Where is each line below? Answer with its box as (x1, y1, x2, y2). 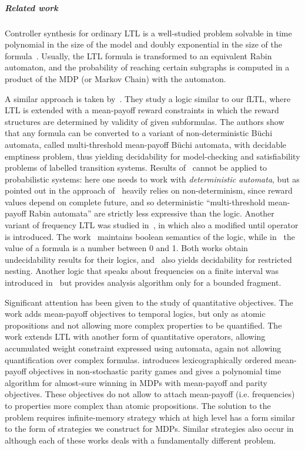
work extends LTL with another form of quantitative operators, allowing (5, 330, 266, 343)
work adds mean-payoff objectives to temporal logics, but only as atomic (5, 307, 266, 320)
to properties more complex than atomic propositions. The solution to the (5, 399, 271, 411)
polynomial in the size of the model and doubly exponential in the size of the (5, 38, 282, 50)
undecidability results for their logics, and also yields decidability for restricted (5, 253, 292, 265)
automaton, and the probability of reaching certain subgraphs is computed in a (5, 61, 290, 73)
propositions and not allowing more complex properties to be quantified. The (5, 319, 282, 331)
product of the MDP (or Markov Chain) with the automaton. (5, 72, 226, 84)
